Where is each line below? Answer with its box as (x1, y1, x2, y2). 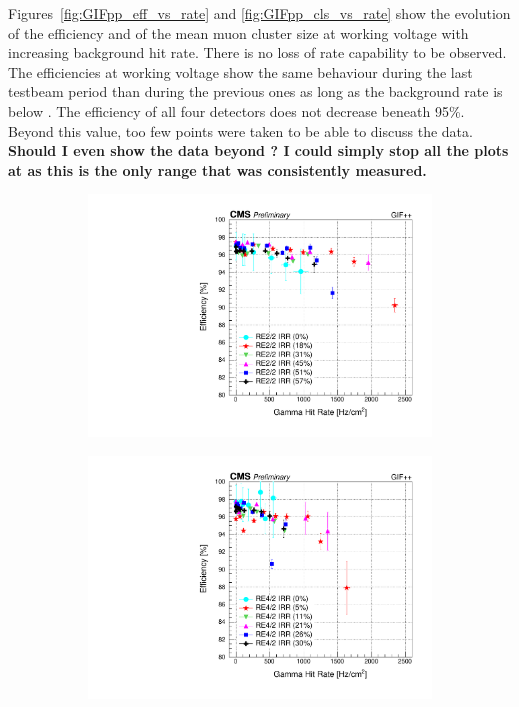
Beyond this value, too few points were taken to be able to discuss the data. (8, 120, 473, 141)
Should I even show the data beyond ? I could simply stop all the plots (8, 140, 509, 161)
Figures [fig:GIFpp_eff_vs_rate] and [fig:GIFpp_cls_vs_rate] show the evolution (8, 3, 511, 23)
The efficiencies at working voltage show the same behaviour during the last (8, 61, 473, 82)
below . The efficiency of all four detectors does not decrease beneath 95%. (8, 100, 465, 121)
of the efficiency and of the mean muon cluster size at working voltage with (8, 22, 469, 43)
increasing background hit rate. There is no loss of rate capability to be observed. (8, 42, 507, 63)
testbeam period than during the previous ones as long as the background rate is (8, 81, 503, 102)
